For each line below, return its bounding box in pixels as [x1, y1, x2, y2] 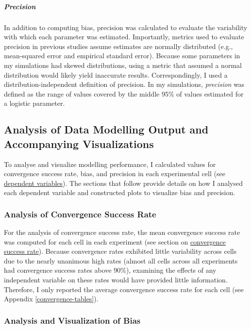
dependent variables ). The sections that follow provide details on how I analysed [4, 178, 243, 188]
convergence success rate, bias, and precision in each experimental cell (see [4, 168, 225, 179]
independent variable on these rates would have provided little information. [4, 275, 228, 285]
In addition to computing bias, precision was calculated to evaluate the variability [4, 22, 248, 32]
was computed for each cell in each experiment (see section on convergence [4, 236, 226, 247]
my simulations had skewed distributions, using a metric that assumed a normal [4, 60, 242, 70]
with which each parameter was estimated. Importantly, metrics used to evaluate [4, 32, 244, 42]
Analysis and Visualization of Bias [4, 314, 141, 326]
